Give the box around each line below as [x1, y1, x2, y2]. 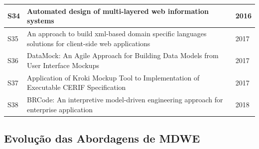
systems [27, 15, 54, 26]
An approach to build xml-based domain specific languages [27, 28, 207, 38]
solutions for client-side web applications [27, 38, 150, 48]
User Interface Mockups [27, 60, 99, 70]
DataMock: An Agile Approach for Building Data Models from [27, 50, 219, 61]
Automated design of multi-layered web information [27, 5, 209, 16]
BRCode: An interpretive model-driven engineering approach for [27, 94, 223, 105]
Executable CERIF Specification [27, 82, 126, 92]
